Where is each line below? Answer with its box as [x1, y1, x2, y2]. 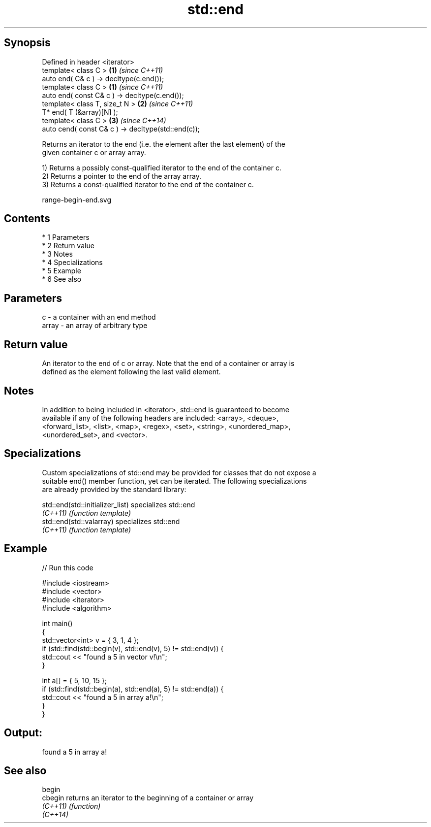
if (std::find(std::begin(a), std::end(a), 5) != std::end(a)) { [42, 684, 224, 693]
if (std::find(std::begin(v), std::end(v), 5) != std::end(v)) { [42, 644, 224, 653]
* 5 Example [42, 266, 81, 275]
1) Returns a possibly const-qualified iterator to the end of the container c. [42, 163, 281, 172]
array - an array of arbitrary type [42, 321, 148, 330]
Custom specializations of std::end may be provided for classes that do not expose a [42, 468, 316, 477]
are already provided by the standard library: [42, 485, 186, 494]
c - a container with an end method [42, 313, 156, 322]
